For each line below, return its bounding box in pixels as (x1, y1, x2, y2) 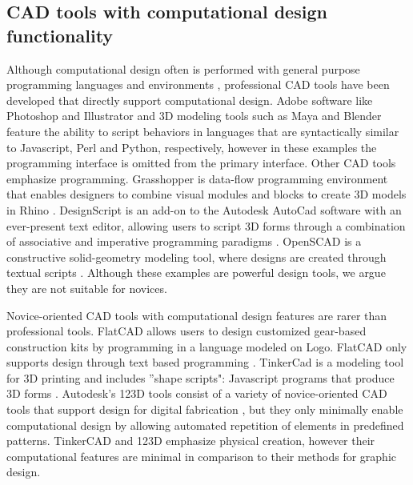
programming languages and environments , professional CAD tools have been (6, 76, 390, 93)
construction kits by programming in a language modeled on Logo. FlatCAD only (6, 338, 407, 355)
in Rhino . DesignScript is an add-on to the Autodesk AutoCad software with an (6, 201, 402, 218)
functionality (6, 22, 114, 47)
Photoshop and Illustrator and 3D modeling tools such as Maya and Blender (6, 107, 382, 124)
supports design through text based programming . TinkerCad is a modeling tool (6, 354, 404, 371)
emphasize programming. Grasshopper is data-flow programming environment (6, 170, 388, 186)
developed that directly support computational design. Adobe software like (6, 91, 373, 108)
